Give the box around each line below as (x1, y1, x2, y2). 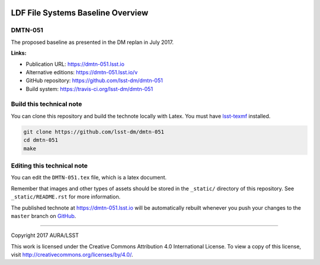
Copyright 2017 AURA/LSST (11, 232, 79, 239)
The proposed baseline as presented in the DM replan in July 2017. (11, 39, 174, 46)
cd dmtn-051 (23, 137, 59, 144)
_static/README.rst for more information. (11, 193, 121, 200)
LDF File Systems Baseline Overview (11, 8, 149, 18)
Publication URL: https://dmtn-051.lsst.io (25, 60, 124, 68)
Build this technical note (11, 100, 82, 108)
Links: (11, 49, 27, 56)
